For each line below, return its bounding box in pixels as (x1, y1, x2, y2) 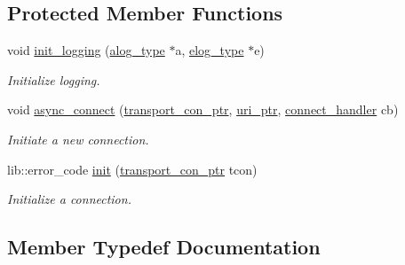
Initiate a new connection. (7, 129, 149, 148)
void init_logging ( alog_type (7, 41, 165, 59)
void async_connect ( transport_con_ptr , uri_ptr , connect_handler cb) (7, 100, 399, 119)
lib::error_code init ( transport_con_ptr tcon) (7, 160, 258, 178)
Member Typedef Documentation (7, 233, 321, 261)
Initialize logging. (7, 70, 100, 89)
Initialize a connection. (7, 190, 131, 208)
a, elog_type (175, 41, 244, 59)
